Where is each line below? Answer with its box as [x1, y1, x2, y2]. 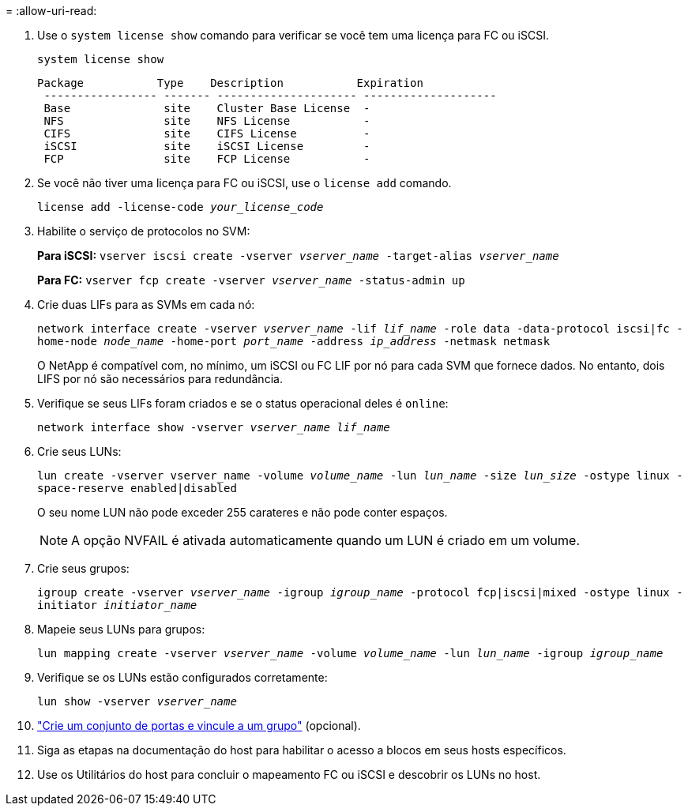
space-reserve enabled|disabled [37, 482, 237, 494]
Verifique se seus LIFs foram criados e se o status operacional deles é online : [37, 397, 449, 410]
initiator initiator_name [37, 599, 197, 611]
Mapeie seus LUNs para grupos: [37, 622, 205, 636]
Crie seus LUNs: [37, 445, 122, 458]
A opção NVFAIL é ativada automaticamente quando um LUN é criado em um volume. [71, 532, 580, 548]
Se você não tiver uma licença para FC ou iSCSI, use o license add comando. [37, 176, 452, 190]
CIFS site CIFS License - [43, 127, 370, 140]
